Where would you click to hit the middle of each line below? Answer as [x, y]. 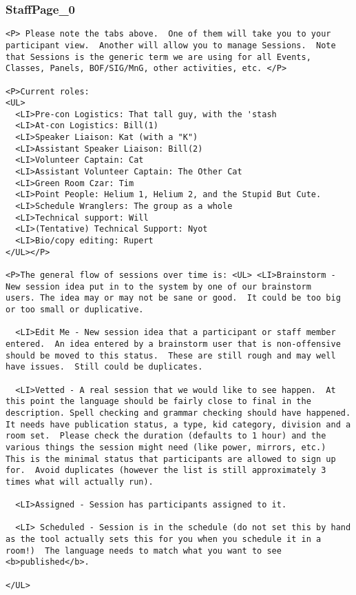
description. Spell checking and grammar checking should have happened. [178, 413]
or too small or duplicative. [75, 309]
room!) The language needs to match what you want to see [144, 551]
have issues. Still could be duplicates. [104, 367]
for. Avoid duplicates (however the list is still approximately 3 [166, 471]
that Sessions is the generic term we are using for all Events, [158, 57]
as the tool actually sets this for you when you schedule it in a [164, 539]
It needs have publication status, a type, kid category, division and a [178, 424]
